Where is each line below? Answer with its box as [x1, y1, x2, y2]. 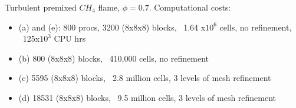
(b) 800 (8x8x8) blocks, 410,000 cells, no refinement [18, 52, 209, 64]
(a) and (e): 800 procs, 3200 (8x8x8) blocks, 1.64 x [18, 21, 206, 33]
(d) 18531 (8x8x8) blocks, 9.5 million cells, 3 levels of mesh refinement [18, 91, 277, 103]
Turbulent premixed [5, 1, 77, 13]
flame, [98, 1, 120, 13]
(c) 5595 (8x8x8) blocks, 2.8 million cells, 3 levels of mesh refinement [18, 72, 271, 84]
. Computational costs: [149, 1, 231, 13]
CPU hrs [54, 32, 86, 45]
